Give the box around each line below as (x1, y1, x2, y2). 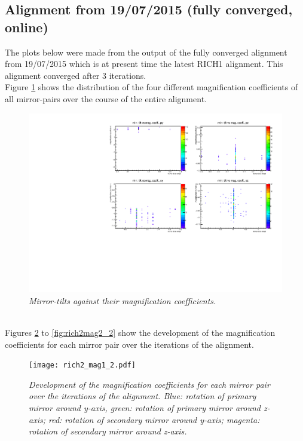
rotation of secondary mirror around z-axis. (29, 425, 187, 437)
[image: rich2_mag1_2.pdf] (29, 361, 136, 370)
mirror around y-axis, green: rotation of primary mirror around (29, 402, 261, 414)
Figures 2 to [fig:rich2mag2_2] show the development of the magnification (5, 326, 276, 338)
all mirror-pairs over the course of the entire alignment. (5, 92, 207, 105)
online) (5, 17, 48, 36)
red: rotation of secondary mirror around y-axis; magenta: (48, 413, 260, 425)
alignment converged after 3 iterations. (5, 69, 146, 81)
